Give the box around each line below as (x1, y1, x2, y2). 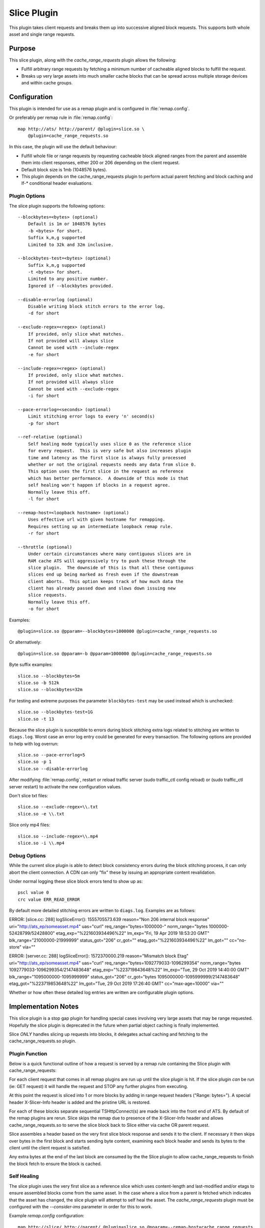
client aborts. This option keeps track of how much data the (27, 579, 184, 584)
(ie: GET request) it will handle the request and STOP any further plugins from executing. (9, 1083, 188, 1089)
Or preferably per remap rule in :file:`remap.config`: (9, 114, 113, 120)
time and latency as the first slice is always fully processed (27, 455, 186, 460)
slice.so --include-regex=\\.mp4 (18, 833, 98, 839)
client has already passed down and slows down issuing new (27, 586, 176, 591)
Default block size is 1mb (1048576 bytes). (21, 167, 107, 172)
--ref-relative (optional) (18, 434, 83, 440)
